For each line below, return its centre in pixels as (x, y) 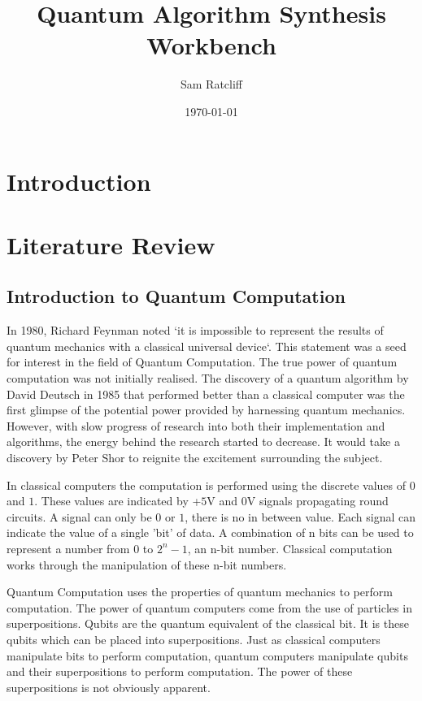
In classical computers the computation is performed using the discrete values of (207, 485)
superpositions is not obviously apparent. (109, 687)
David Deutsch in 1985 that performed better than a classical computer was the (206, 394)
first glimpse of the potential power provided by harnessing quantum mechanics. (206, 410)
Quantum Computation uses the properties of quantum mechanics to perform (200, 592)
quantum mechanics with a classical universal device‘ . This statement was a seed (207, 346)
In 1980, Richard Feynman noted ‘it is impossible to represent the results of (195, 330)
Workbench (211, 45)
